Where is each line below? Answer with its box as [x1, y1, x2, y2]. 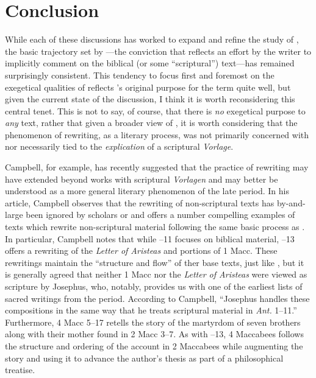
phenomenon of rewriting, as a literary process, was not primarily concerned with [5, 128, 309, 141]
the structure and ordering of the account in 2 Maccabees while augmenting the [5, 339, 303, 352]
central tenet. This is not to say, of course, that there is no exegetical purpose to [5, 104, 306, 117]
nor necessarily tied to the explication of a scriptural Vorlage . [5, 140, 234, 153]
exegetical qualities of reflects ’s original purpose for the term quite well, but [5, 80, 291, 93]
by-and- [276, 196, 306, 209]
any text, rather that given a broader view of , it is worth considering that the [5, 116, 298, 129]
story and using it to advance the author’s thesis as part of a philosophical [5, 351, 284, 364]
